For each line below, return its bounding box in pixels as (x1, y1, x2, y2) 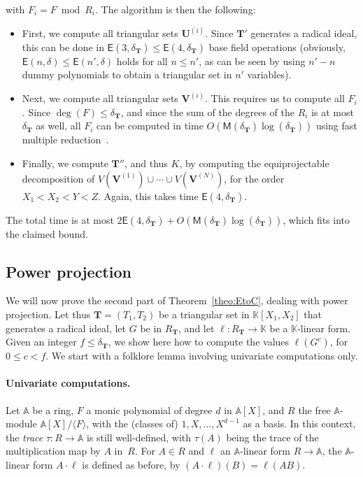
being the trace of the (226, 429, 319, 444)
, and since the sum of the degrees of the (120, 104, 294, 119)
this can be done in (22, 39, 104, 54)
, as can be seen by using (199, 53, 306, 68)
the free (298, 402, 331, 417)
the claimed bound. (6, 226, 88, 241)
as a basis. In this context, (243, 416, 356, 431)
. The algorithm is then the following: (94, 2, 256, 16)
